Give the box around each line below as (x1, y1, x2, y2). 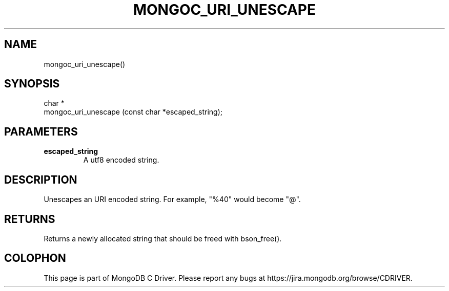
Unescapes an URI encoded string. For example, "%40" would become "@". (44, 195, 301, 204)
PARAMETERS (4, 125, 78, 138)
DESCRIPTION (4, 173, 77, 186)
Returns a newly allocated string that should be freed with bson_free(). (44, 234, 282, 243)
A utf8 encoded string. (83, 155, 159, 165)
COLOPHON (4, 252, 66, 265)
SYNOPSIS (4, 77, 60, 91)
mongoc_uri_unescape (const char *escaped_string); (44, 107, 222, 117)
